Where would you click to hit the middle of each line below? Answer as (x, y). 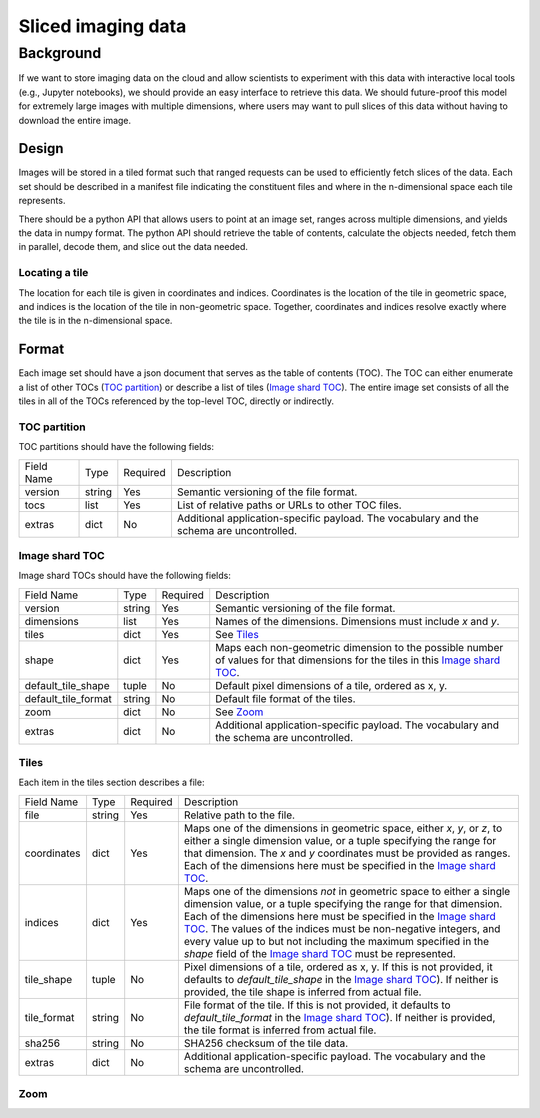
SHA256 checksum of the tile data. (266, 1043)
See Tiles (237, 634)
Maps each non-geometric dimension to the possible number (359, 647)
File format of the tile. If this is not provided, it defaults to (317, 1005)
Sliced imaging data (102, 26)
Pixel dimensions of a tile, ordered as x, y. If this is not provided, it (338, 967)
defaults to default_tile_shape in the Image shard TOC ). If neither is (341, 979)
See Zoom (239, 712)
